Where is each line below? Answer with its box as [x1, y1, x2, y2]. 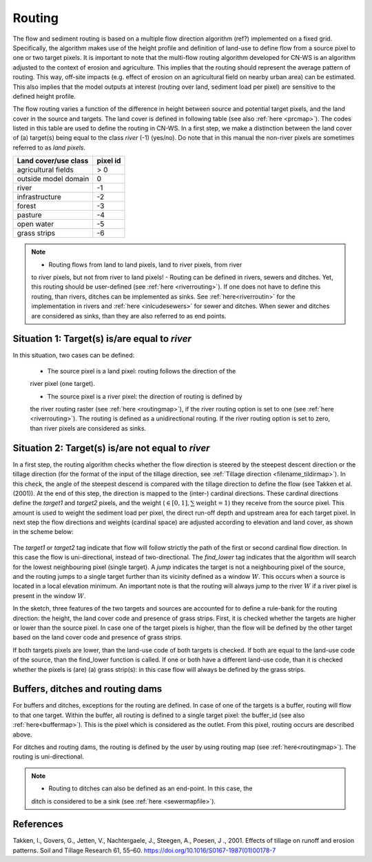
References [12, 819, 63, 830]
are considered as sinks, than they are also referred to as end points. [31, 311, 227, 320]
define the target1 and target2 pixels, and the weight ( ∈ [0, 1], [12, 499, 189, 507]
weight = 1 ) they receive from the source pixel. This [196, 499, 344, 507]
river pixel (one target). [30, 380, 96, 388]
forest [17, 201, 37, 211]
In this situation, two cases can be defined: [12, 351, 135, 360]
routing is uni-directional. [12, 752, 84, 761]
